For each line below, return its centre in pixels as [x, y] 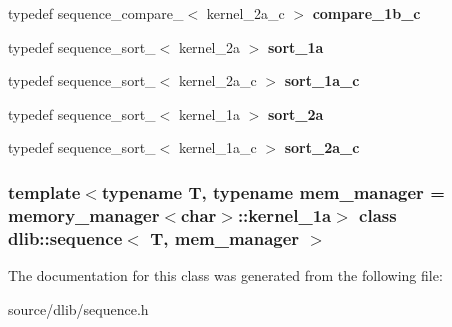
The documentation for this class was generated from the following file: [225, 275]
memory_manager [84, 214]
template [44, 191]
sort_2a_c [322, 147]
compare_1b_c [366, 13]
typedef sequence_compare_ [96, 13]
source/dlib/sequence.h [78, 308]
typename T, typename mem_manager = [273, 191]
